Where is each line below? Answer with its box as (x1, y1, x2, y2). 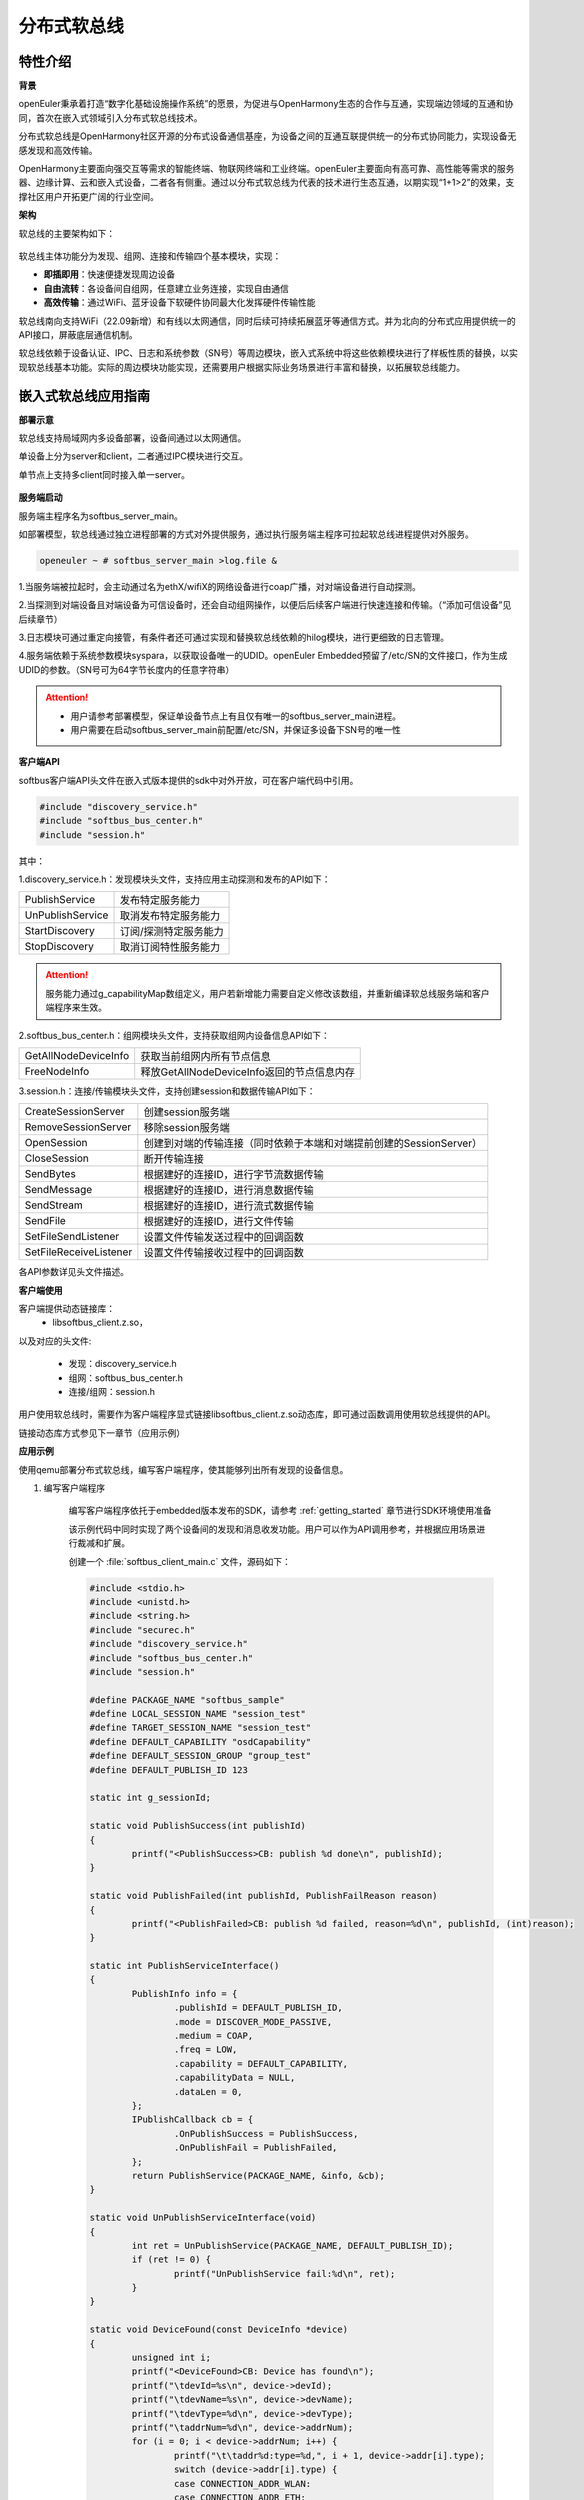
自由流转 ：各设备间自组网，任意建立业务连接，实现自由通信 (43, 282, 289, 294)
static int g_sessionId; (89, 1792, 212, 1804)
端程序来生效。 (45, 1001, 107, 1014)
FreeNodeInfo (24, 1064, 90, 1078)
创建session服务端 (143, 1105, 230, 1119)
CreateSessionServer (24, 1105, 125, 1119)
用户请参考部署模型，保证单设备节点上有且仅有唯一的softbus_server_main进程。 (70, 710, 402, 722)
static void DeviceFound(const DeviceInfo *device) (89, 2324, 349, 2335)
